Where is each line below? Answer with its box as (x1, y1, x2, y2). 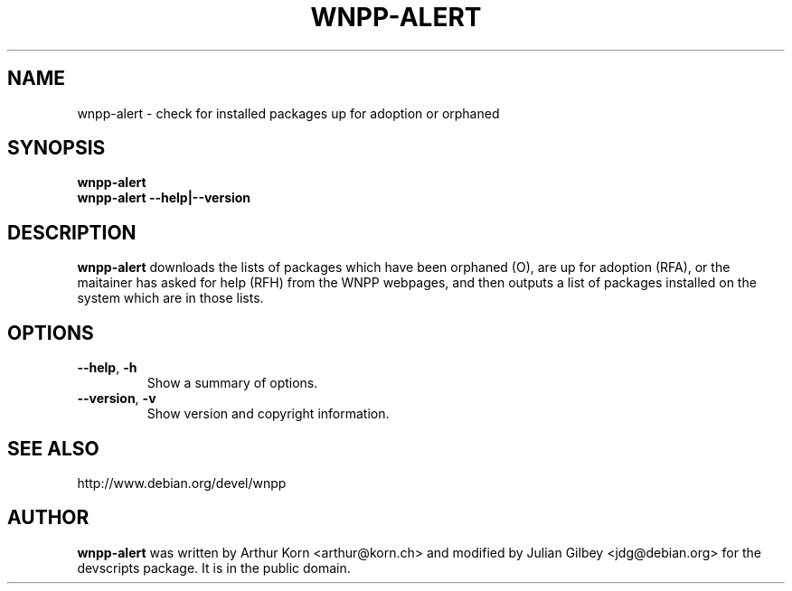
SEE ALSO (7, 436, 99, 460)
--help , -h (77, 360, 137, 376)
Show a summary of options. (146, 375, 318, 391)
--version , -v (77, 390, 156, 407)
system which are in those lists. (77, 290, 264, 306)
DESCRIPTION (7, 220, 137, 244)
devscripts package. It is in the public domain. (77, 559, 351, 576)
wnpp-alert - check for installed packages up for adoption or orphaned (77, 105, 500, 121)
